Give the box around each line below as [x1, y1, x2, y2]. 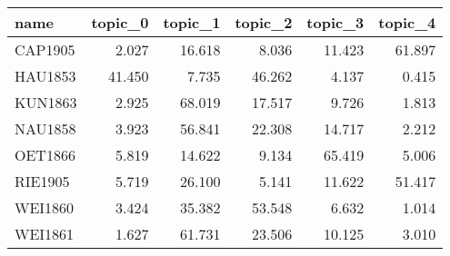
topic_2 [235, 12, 293, 33]
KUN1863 [15, 92, 77, 113]
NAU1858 [15, 118, 76, 139]
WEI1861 [15, 223, 75, 244]
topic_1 [163, 12, 221, 33]
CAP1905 [15, 39, 75, 60]
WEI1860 [15, 197, 75, 218]
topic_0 [91, 12, 149, 33]
